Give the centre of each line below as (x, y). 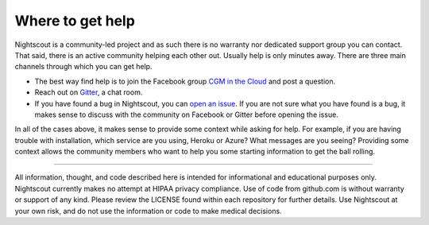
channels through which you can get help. (83, 67)
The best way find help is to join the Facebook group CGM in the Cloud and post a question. (185, 81)
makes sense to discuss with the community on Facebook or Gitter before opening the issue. (187, 114)
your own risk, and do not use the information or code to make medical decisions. (148, 211)
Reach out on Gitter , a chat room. (89, 92)
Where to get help (75, 21)
